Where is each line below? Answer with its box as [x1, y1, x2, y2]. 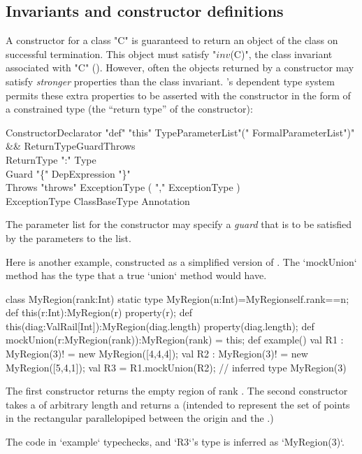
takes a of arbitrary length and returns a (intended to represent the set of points [6, 397, 350, 411]
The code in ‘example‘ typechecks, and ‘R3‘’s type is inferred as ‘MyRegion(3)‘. [6, 434, 345, 449]
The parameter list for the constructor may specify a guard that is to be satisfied [6, 217, 352, 232]
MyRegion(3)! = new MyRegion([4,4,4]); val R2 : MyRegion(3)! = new [6, 346, 308, 361]
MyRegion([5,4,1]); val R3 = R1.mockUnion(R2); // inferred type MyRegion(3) [6, 360, 347, 374]
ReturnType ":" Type [6, 152, 96, 166]
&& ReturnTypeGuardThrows [6, 139, 136, 153]
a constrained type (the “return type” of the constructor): [6, 101, 253, 116]
